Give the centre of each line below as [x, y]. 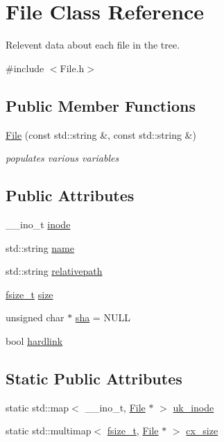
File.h [72, 68]
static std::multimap [49, 431]
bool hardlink [34, 340]
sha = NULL [103, 317]
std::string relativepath [54, 271]
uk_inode [193, 407]
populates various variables [62, 158]
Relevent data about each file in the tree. [93, 45]
